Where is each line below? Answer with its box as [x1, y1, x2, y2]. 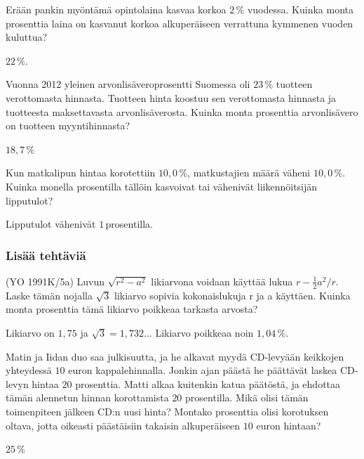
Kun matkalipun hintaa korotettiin [6, 165, 156, 180]
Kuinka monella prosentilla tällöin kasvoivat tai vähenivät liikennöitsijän [6, 179, 318, 193]
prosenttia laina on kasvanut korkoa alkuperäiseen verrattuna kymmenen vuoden [6, 15, 353, 30]
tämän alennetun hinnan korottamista [6, 390, 169, 405]
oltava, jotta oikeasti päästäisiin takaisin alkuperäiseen [6, 418, 241, 432]
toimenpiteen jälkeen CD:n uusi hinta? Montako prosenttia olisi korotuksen [6, 403, 329, 418]
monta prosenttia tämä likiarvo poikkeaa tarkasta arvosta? [6, 302, 258, 316]
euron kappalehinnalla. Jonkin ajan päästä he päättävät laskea [68, 363, 337, 377]
